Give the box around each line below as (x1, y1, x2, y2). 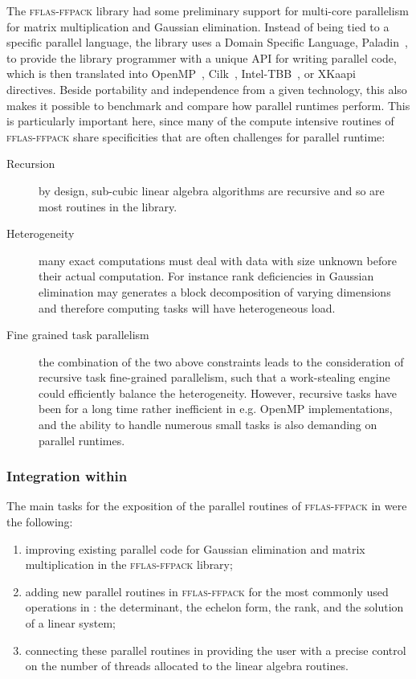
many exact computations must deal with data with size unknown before (39, 252, 397, 268)
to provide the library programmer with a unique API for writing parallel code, (6, 49, 397, 66)
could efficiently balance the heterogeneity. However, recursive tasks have (39, 384, 397, 401)
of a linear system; (25, 615, 116, 632)
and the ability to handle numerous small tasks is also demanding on (39, 416, 377, 433)
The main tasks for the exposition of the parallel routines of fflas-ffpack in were (6, 497, 407, 514)
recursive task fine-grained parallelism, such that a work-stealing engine (39, 369, 390, 386)
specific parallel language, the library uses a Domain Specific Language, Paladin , (6, 34, 408, 51)
